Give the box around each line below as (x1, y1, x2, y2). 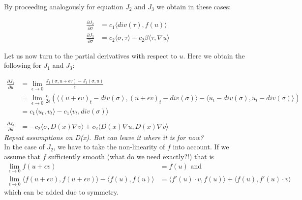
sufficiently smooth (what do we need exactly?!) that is (48, 151, 214, 162)
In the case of (4, 142, 45, 152)
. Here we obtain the (183, 50, 245, 60)
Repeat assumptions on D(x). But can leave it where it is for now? (4, 132, 204, 142)
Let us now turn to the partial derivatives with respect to (4, 50, 177, 60)
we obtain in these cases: (156, 1, 231, 11)
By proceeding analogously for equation (4, 1, 123, 11)
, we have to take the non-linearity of (53, 142, 165, 152)
